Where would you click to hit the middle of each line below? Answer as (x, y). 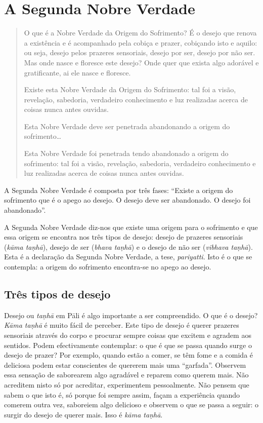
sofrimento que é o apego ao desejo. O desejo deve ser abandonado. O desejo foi (127, 200)
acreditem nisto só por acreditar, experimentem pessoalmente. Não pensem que (127, 384)
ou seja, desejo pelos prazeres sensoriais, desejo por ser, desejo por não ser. (140, 52)
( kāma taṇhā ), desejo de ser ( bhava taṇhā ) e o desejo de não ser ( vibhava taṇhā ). (128, 246)
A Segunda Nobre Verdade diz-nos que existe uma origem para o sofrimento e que (131, 227)
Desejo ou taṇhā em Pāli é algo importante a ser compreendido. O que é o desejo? (131, 315)
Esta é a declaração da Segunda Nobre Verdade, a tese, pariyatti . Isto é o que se (128, 257)
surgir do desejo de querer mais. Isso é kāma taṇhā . (83, 414)
